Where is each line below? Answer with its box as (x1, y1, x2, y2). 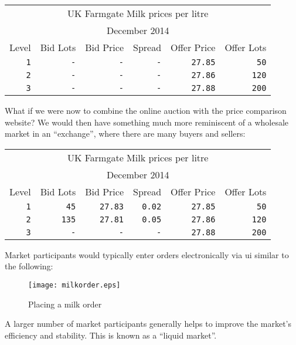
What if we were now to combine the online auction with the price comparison (5, 104, 287, 116)
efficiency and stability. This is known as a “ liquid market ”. (5, 329, 217, 341)
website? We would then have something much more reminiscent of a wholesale (5, 116, 289, 128)
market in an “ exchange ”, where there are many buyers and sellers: (5, 127, 246, 140)
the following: (5, 260, 53, 272)
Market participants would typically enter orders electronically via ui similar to (5, 248, 289, 261)
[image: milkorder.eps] (28, 280, 121, 289)
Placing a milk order (28, 297, 102, 310)
